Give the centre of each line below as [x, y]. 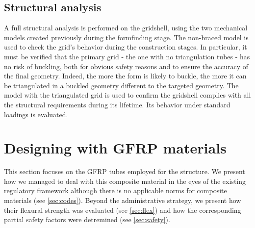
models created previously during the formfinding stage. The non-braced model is [126, 37]
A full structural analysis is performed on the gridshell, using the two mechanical [126, 28]
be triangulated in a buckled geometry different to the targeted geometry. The [121, 85]
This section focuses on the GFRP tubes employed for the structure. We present [125, 171]
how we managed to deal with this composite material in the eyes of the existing [125, 181]
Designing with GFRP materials [115, 148]
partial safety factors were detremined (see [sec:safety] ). [87, 219]
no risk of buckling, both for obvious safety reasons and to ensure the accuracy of [126, 66]
